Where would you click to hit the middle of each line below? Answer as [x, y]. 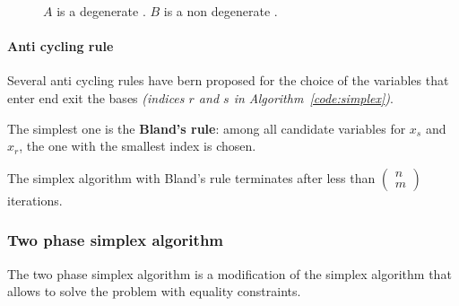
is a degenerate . [101, 11]
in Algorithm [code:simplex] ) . [313, 97]
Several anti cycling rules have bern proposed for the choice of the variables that [228, 80]
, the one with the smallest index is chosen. [138, 146]
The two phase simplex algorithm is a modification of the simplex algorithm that [229, 273]
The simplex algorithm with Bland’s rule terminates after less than [191, 177]
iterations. [35, 200]
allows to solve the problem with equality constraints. [154, 291]
